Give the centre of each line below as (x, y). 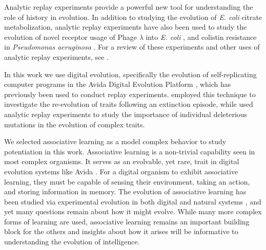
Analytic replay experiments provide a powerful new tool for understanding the (129, 7)
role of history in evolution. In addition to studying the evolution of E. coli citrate (133, 17)
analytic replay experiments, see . (57, 56)
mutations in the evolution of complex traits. (75, 124)
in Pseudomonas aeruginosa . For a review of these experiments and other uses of (132, 47)
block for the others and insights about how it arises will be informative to (121, 231)
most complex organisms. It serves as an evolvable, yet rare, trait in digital (122, 161)
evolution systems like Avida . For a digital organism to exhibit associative (121, 171)
